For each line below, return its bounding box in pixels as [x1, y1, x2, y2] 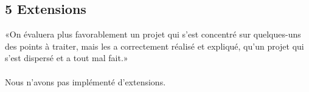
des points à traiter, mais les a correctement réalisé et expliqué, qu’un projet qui [5, 39, 304, 52]
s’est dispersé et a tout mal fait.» [5, 51, 128, 64]
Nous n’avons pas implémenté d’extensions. [5, 75, 166, 88]
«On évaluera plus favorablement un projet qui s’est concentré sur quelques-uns [5, 28, 301, 41]
